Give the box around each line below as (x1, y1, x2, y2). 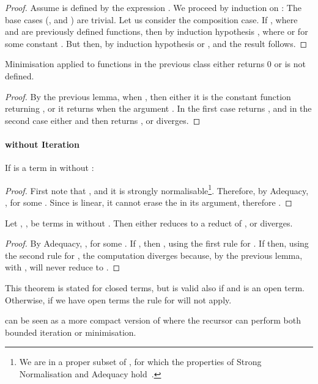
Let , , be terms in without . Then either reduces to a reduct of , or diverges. (5, 216, 293, 229)
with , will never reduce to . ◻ (5, 261, 120, 274)
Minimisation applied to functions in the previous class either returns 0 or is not (5, 57, 306, 70)
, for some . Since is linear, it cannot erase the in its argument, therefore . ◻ (5, 195, 292, 208)
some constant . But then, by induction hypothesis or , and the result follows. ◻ (5, 37, 308, 49)
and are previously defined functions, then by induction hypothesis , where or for (5, 25, 308, 38)
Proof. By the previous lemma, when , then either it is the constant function (5, 90, 291, 103)
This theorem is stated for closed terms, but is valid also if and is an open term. (5, 281, 305, 294)
